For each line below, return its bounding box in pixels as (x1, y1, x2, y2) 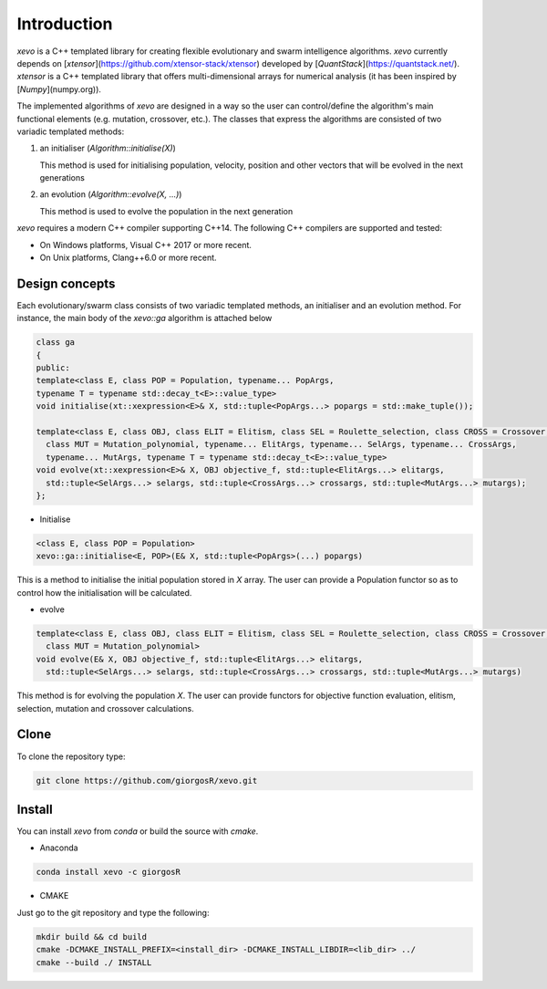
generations (39, 172, 86, 183)
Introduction (16, 14, 113, 34)
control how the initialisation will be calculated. (16, 587, 192, 598)
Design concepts (16, 276, 116, 291)
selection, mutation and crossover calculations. (16, 703, 195, 713)
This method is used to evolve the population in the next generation (39, 205, 294, 216)
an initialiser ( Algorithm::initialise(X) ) (39, 142, 177, 154)
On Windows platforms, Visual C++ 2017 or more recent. (39, 239, 253, 250)
